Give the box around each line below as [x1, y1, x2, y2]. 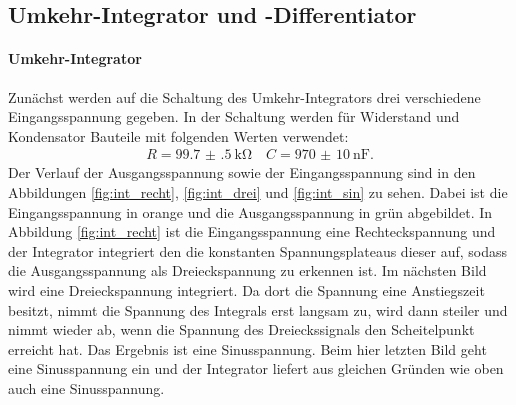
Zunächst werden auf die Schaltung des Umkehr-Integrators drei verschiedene [8, 86, 481, 107]
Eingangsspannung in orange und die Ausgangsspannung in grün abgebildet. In [8, 201, 493, 222]
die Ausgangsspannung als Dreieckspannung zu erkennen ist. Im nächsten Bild [8, 260, 487, 281]
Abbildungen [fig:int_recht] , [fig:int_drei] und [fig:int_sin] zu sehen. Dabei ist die [8, 181, 508, 202]
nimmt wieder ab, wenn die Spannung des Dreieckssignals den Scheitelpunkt [8, 319, 475, 340]
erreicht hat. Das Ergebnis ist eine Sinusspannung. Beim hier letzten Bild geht [8, 338, 487, 359]
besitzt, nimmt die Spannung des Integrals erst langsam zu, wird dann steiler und [8, 299, 508, 320]
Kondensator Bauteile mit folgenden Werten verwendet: [8, 125, 349, 146]
